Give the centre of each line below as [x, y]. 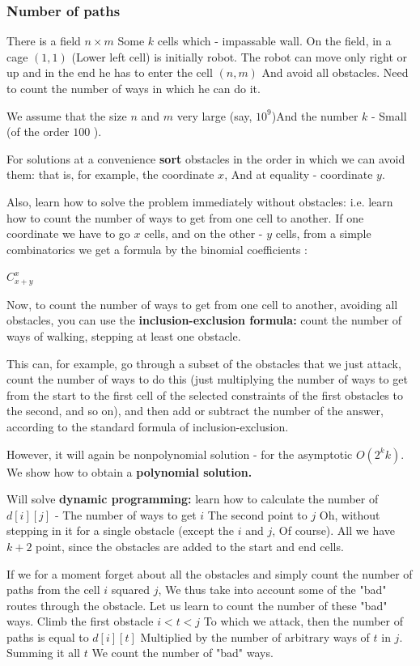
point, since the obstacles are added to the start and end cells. [190, 546]
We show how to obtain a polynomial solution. [129, 471]
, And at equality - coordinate [299, 174]
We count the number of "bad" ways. [182, 653]
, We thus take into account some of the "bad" [272, 590]
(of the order [38, 132]
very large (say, [214, 115]
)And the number [315, 115]
